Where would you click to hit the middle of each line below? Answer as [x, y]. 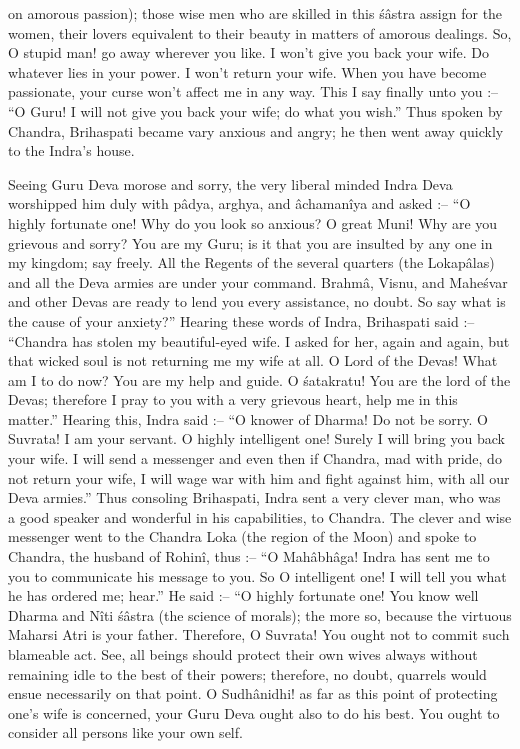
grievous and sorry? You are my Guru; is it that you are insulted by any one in [250, 242]
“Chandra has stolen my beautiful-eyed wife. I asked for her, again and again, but [259, 340]
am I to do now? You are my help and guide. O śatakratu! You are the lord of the [259, 379]
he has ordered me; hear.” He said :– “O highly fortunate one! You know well [243, 595]
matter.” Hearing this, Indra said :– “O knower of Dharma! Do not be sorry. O [248, 418]
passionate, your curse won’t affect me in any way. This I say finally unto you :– [253, 91]
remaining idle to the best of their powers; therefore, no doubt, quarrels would [247, 673]
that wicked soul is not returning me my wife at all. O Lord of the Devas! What [253, 360]
